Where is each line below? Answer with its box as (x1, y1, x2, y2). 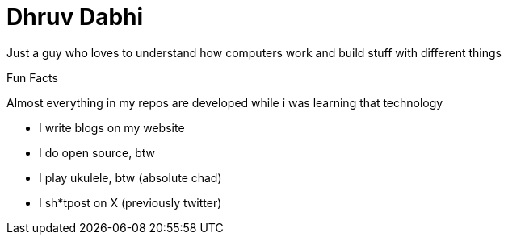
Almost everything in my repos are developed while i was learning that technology (6, 95, 443, 110)
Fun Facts (6, 70, 58, 85)
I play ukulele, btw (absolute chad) (39, 170, 222, 185)
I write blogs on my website (39, 120, 185, 135)
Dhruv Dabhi (6, 3, 144, 31)
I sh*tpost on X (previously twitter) (39, 195, 222, 210)
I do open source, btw (39, 145, 155, 160)
